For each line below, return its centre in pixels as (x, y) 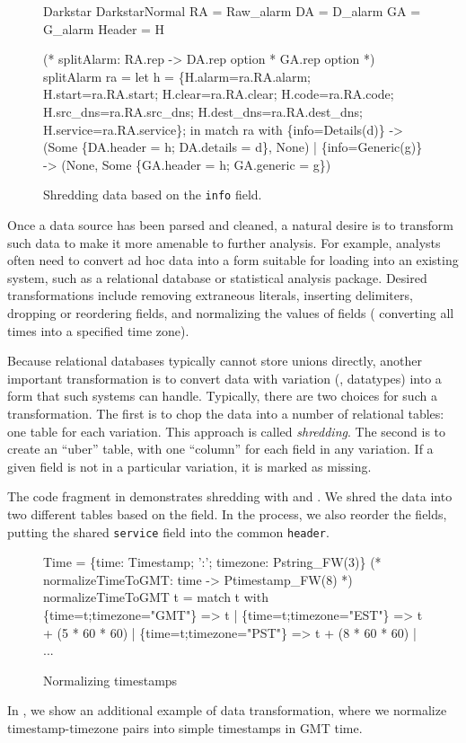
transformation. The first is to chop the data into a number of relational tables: (226, 413)
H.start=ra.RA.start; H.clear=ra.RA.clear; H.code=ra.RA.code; (219, 94)
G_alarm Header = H (104, 28)
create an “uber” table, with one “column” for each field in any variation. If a (220, 449)
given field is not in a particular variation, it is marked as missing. (189, 466)
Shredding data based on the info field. (153, 195)
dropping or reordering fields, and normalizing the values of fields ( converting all (231, 312)
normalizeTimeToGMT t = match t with (156, 597)
